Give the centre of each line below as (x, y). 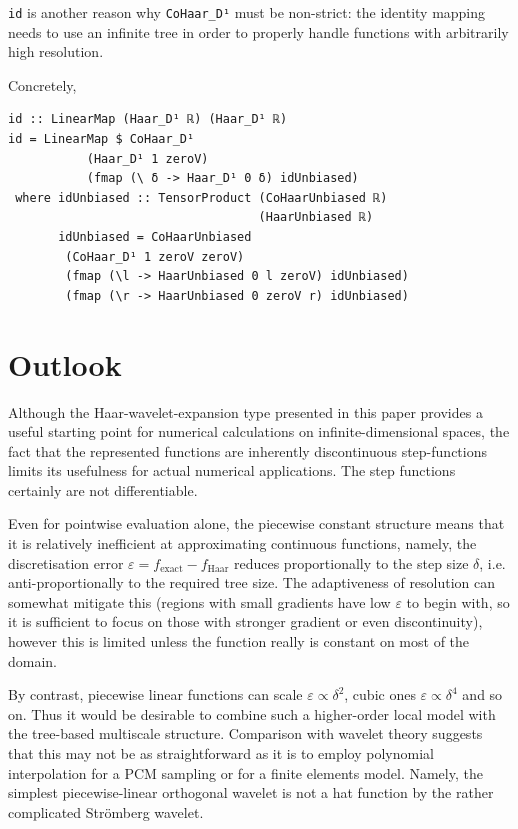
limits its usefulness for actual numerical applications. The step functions (232, 470)
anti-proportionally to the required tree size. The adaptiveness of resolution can (252, 582)
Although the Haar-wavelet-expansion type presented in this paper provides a (245, 411)
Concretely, (42, 84)
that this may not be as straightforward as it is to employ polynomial (221, 753)
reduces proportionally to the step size (351, 562)
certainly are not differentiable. (103, 489)
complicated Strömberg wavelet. (106, 811)
